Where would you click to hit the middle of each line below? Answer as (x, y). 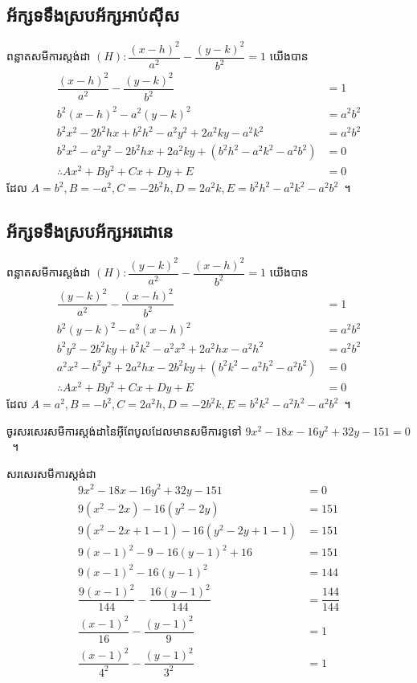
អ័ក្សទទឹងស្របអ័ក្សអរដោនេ (90, 231)
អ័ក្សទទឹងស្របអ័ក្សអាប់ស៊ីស (93, 15)
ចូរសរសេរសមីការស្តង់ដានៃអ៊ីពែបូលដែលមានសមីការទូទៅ (124, 430)
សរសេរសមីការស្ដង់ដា (51, 473)
